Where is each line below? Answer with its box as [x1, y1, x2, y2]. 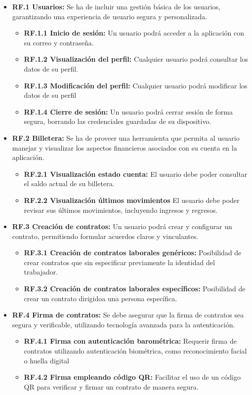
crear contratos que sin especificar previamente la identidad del [24, 257, 215, 267]
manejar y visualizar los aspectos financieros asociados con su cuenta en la [12, 142, 237, 153]
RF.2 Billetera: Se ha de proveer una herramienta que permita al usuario [12, 132, 240, 143]
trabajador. [24, 267, 58, 277]
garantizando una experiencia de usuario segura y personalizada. [12, 11, 208, 21]
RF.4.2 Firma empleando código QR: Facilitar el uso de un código [24, 372, 241, 382]
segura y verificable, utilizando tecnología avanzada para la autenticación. [12, 319, 235, 329]
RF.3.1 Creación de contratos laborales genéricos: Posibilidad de [24, 247, 242, 258]
